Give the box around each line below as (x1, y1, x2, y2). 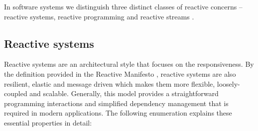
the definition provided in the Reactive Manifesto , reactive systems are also (4, 68, 236, 79)
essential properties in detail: (4, 117, 92, 128)
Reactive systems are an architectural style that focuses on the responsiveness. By (4, 59, 254, 69)
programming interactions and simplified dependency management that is (4, 98, 229, 108)
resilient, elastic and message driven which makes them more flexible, (4, 78, 215, 89)
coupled (4, 88, 27, 99)
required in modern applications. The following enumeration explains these (4, 108, 232, 118)
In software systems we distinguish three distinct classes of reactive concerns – (4, 1, 243, 11)
